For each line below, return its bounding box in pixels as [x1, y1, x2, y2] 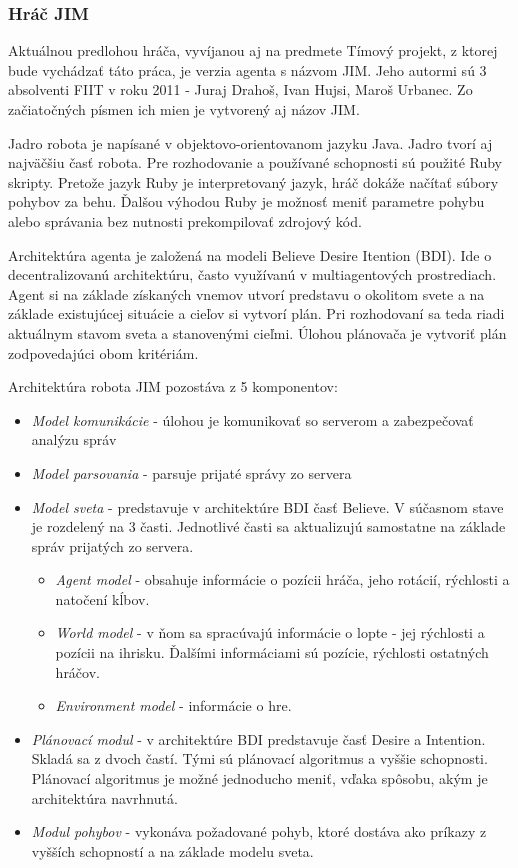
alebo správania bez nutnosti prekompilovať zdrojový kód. [8, 210, 362, 231]
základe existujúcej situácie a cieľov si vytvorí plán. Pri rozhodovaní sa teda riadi [8, 303, 505, 324]
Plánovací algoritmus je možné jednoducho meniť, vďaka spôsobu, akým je [31, 768, 488, 789]
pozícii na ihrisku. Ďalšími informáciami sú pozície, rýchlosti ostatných [55, 642, 489, 663]
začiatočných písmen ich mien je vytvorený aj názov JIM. [8, 99, 360, 119]
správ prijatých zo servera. [31, 535, 194, 556]
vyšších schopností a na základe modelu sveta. [31, 840, 314, 861]
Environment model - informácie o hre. [55, 695, 292, 716]
